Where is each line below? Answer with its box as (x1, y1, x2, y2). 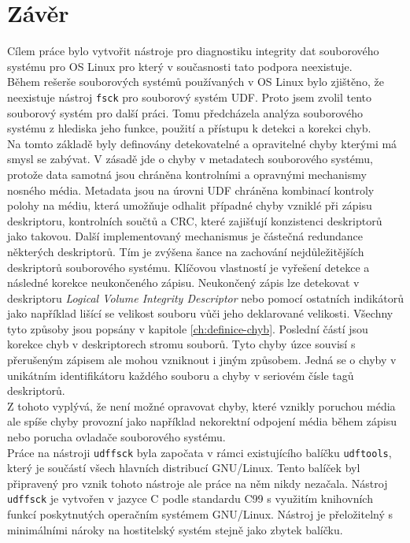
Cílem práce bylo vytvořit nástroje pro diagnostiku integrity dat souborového (7, 43, 379, 59)
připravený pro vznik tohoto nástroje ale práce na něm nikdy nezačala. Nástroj (7, 474, 388, 491)
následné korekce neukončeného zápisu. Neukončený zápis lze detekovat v (7, 274, 360, 291)
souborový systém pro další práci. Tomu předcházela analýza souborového (7, 104, 364, 121)
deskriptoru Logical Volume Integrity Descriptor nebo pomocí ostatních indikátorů (7, 289, 404, 306)
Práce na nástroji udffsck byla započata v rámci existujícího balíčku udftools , (7, 444, 392, 460)
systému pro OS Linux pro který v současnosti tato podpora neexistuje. (7, 58, 353, 74)
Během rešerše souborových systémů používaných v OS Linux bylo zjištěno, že (7, 73, 384, 90)
